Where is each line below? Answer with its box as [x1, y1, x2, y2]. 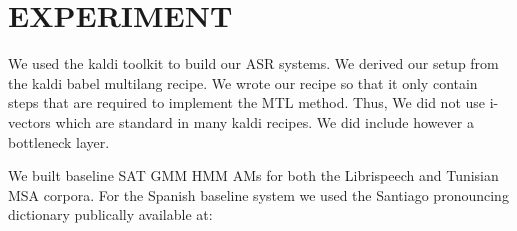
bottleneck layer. [8, 131, 110, 152]
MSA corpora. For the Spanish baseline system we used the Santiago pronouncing [8, 184, 509, 205]
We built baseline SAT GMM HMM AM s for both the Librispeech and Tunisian [8, 165, 499, 186]
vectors [8, 111, 51, 132]
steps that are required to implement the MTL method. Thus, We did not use [8, 92, 486, 113]
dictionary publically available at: [8, 204, 213, 225]
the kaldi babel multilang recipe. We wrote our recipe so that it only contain [8, 72, 478, 93]
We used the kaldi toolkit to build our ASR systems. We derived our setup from [8, 53, 499, 74]
